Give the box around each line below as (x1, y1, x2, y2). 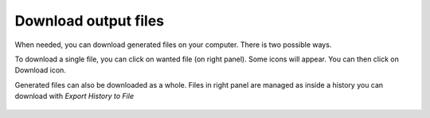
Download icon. (14, 65, 67, 75)
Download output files (14, 12, 165, 29)
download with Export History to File (14, 92, 135, 101)
